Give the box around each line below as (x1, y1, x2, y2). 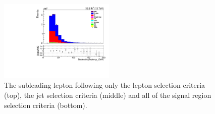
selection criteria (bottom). (4, 99, 87, 110)
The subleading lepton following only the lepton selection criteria (4, 80, 205, 90)
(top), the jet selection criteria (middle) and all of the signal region (4, 90, 211, 100)
